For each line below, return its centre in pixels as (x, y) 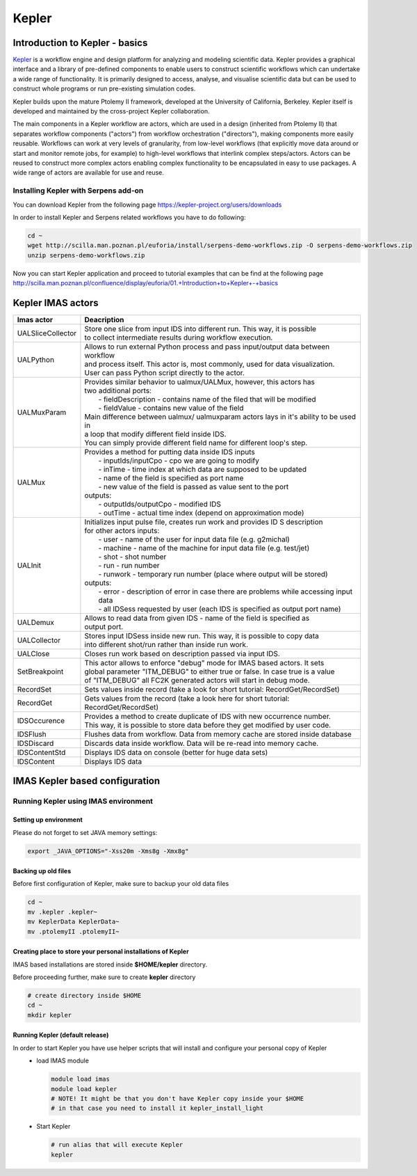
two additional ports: (118, 390)
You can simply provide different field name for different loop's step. (196, 443)
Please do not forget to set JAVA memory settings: (85, 832)
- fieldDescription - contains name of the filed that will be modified (207, 399)
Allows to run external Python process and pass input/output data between (207, 347)
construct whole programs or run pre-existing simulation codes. (104, 89)
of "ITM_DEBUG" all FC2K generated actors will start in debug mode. (197, 680)
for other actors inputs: (122, 530)
